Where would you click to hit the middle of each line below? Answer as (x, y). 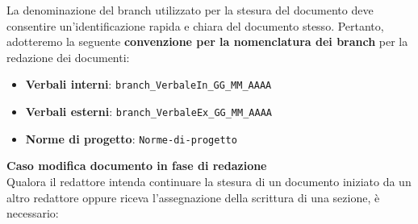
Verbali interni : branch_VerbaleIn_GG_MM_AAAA (148, 84)
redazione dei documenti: (68, 57)
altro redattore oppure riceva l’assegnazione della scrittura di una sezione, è (193, 197)
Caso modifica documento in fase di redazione (137, 166)
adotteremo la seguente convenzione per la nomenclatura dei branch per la (207, 41)
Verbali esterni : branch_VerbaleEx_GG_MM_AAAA (148, 112)
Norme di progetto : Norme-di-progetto (131, 138)
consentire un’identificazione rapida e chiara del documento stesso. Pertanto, (195, 25)
